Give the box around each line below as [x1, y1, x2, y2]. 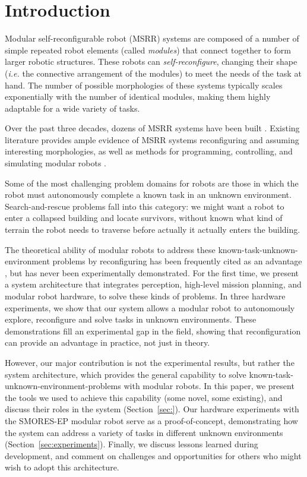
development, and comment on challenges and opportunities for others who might [5, 449, 302, 462]
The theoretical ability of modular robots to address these [5, 243, 216, 255]
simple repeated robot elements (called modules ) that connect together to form [5, 43, 291, 56]
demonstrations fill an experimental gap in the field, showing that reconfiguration [5, 324, 301, 337]
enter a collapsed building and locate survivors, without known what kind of [5, 211, 283, 224]
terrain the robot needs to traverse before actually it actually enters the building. [5, 223, 300, 236]
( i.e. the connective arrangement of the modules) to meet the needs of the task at [5, 67, 302, 79]
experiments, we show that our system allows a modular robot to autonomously [5, 301, 295, 314]
